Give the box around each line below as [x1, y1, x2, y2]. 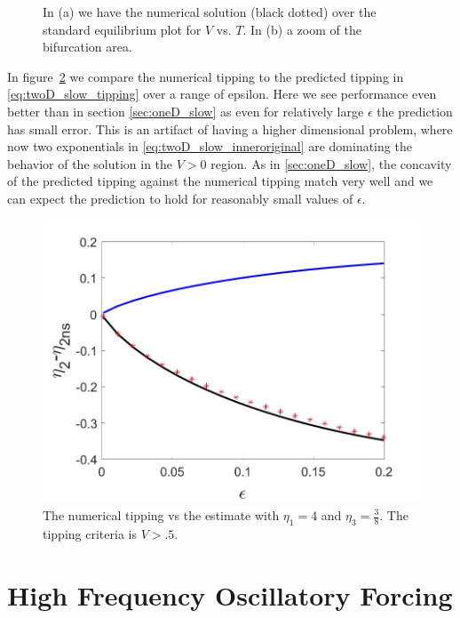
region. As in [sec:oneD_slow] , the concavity [210, 154, 452, 173]
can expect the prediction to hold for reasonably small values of [7, 189, 353, 207]
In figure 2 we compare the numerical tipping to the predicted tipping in [7, 67, 404, 85]
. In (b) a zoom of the [242, 20, 361, 38]
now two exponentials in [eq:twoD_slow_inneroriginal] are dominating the [7, 137, 412, 156]
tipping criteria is [43, 524, 137, 542]
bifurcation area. [43, 37, 132, 56]
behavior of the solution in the [7, 154, 173, 173]
